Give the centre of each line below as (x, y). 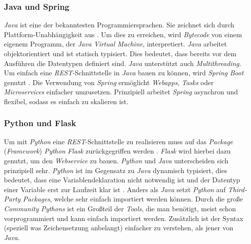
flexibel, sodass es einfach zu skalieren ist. (66, 101)
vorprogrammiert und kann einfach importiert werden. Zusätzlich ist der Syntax (124, 218)
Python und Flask (40, 123)
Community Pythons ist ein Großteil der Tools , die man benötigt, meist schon (120, 208)
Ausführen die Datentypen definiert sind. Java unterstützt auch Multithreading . (123, 63)
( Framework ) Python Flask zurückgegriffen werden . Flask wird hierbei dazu (117, 151)
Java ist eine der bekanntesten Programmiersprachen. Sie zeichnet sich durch (119, 25)
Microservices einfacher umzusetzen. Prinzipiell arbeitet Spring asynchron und (121, 92)
